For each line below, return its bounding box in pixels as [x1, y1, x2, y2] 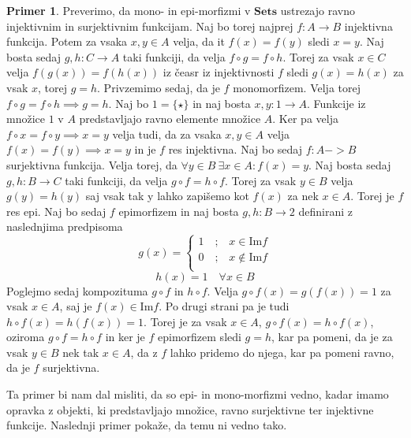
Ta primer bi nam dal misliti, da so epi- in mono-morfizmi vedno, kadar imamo [6, 386, 389, 403]
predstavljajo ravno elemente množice [79, 110, 261, 127]
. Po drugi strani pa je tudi [159, 298, 290, 314]
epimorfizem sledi [158, 328, 241, 345]
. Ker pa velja [272, 110, 338, 127]
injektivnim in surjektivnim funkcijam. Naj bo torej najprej [6, 17, 293, 34]
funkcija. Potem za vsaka [6, 33, 128, 50]
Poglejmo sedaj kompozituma [6, 282, 148, 299]
